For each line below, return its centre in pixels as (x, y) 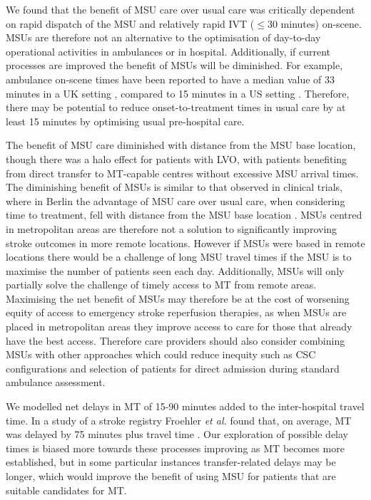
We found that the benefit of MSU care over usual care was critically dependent (181, 9)
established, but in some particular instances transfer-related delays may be (171, 462)
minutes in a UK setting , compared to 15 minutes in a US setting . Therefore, (178, 93)
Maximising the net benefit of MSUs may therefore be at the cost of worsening (178, 298)
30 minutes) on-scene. (314, 23)
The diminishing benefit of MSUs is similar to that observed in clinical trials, (174, 187)
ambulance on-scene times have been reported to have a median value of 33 (171, 79)
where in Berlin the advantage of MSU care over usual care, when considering (176, 200)
